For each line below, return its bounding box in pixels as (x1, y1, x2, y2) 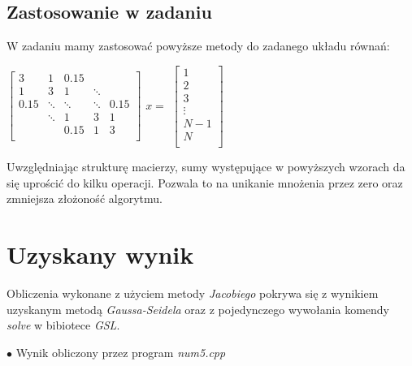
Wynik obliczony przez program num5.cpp (15, 343, 226, 360)
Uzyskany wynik (7, 237, 194, 270)
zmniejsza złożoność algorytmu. (7, 190, 163, 207)
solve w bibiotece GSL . (7, 316, 120, 334)
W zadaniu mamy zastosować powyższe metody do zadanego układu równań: (7, 37, 390, 54)
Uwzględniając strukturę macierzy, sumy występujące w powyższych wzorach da (7, 158, 405, 175)
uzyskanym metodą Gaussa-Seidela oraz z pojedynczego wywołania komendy (7, 300, 389, 317)
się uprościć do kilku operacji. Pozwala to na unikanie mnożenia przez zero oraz (7, 174, 403, 191)
